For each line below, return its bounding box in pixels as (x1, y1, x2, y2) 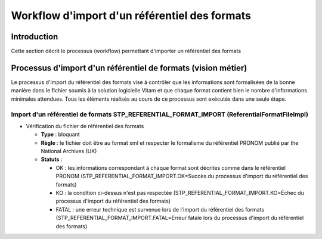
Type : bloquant (41, 131, 80, 138)
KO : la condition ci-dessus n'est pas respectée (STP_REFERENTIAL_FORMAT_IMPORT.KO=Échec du (55, 190, 304, 197)
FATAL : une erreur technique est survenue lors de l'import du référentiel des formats (55, 206, 265, 213)
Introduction (11, 32, 58, 42)
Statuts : (41, 156, 63, 163)
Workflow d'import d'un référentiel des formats (11, 9, 252, 22)
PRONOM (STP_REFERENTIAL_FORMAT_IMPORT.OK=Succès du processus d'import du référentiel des (55, 173, 308, 180)
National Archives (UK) (41, 148, 97, 155)
